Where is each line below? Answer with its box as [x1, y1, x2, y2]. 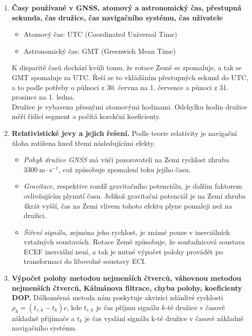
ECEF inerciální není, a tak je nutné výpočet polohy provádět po [23, 246, 223, 256]
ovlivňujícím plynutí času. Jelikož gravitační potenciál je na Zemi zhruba [23, 190, 246, 201]
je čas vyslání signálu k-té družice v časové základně [85, 313, 244, 323]
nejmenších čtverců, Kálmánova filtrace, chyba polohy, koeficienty [11, 282, 242, 293]
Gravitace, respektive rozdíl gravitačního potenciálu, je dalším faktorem [23, 181, 242, 191]
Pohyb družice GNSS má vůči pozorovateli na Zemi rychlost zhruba [23, 154, 230, 165]
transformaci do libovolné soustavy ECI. [23, 256, 146, 266]
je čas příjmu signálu [96, 302, 159, 312]
